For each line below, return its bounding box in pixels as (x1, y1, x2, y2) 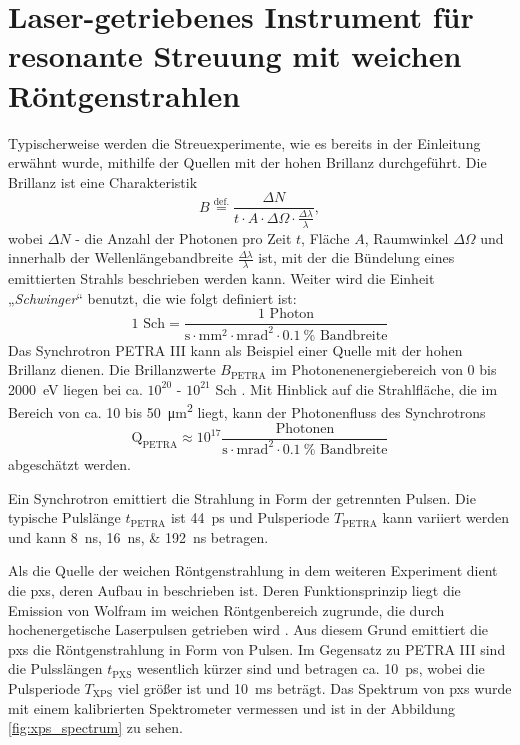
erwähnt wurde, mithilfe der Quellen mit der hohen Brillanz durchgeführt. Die (8, 152, 487, 173)
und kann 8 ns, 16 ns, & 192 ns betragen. (8, 526, 269, 547)
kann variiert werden (382, 507, 510, 528)
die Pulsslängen (8, 658, 103, 679)
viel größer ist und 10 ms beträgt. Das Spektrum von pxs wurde (117, 677, 512, 698)
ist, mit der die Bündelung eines (258, 247, 455, 268)
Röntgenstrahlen (8, 74, 241, 115)
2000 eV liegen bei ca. (8, 378, 143, 399)
